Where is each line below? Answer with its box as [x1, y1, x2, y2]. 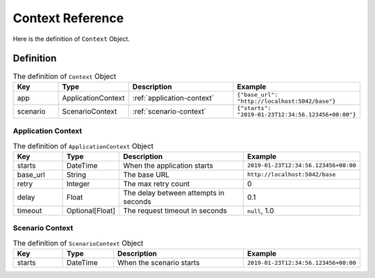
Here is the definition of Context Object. [12, 35, 130, 43]
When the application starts [123, 160, 213, 170]
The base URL [123, 170, 170, 180]
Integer [66, 179, 90, 189]
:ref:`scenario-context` [132, 106, 207, 116]
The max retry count [123, 179, 190, 189]
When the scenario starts [117, 258, 200, 268]
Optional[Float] [66, 205, 116, 215]
